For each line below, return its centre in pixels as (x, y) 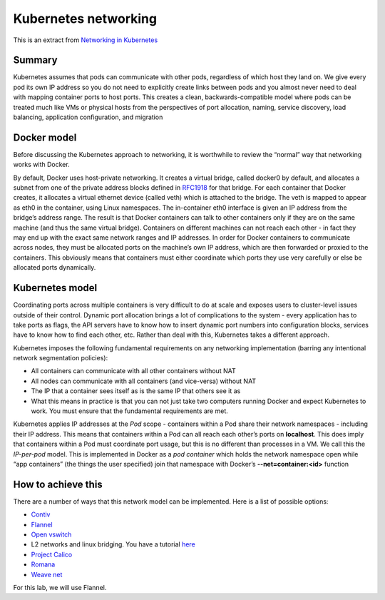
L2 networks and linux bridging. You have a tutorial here (113, 544)
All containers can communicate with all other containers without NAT (133, 371)
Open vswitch (51, 534)
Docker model (45, 137)
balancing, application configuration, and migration (88, 117)
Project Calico (52, 554)
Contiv (41, 514)
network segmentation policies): (61, 358)
